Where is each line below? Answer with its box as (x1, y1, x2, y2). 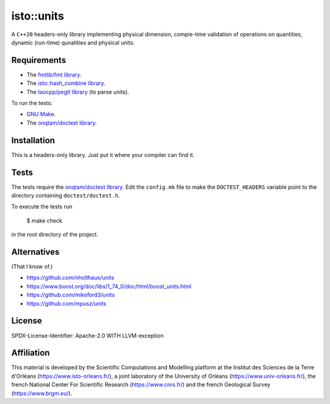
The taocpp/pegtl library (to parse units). (26, 88, 130, 95)
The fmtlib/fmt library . (26, 71, 82, 78)
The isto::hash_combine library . (26, 79, 106, 87)
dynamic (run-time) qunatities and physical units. (11, 39, 135, 46)
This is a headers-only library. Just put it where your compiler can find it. (11, 151, 195, 158)
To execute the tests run (11, 203, 73, 210)
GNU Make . (26, 111, 56, 118)
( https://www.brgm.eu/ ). (11, 389, 73, 397)
